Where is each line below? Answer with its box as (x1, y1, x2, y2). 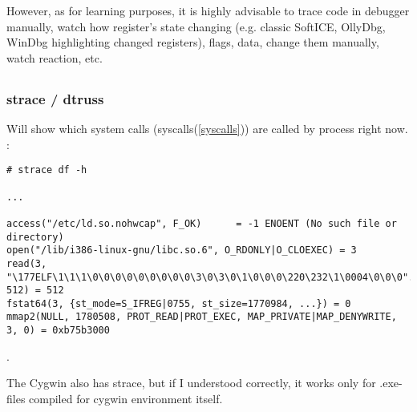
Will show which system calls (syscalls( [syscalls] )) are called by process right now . (6, 120, 408, 137)
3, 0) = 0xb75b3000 (6, 325, 110, 337)
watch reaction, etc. (6, 49, 103, 66)
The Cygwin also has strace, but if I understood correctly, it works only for (6, 374, 376, 391)
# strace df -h (6, 164, 87, 176)
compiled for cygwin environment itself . (29, 390, 223, 406)
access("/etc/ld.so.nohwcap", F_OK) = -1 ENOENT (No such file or (6, 217, 397, 229)
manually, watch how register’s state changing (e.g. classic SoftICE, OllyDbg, (6, 18, 386, 34)
